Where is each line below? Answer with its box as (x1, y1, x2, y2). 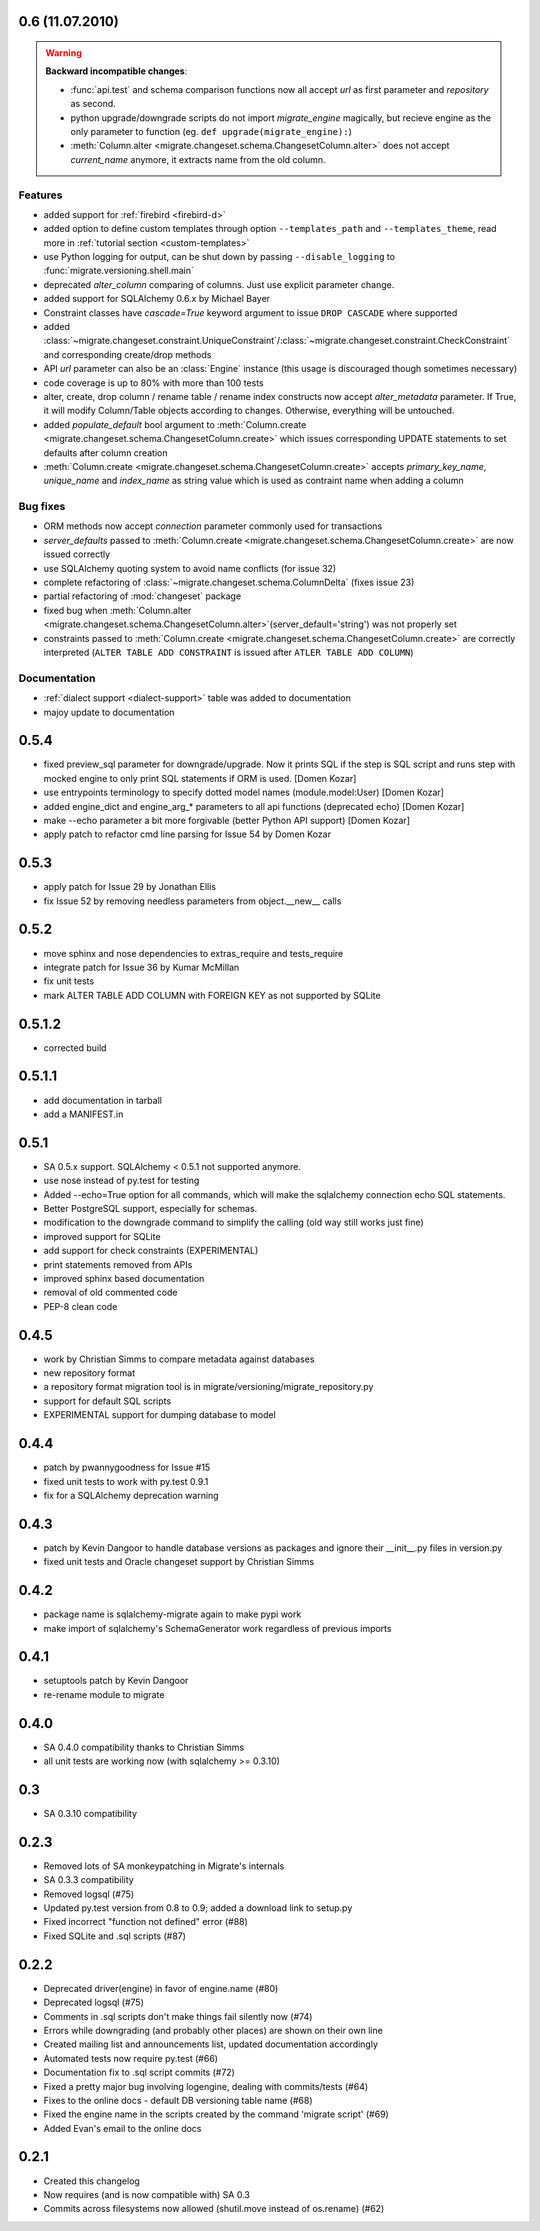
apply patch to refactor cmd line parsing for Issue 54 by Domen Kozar (43, 828, 332, 840)
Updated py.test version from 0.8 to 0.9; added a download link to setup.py (43, 1902, 353, 1914)
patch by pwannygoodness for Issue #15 (43, 1461, 211, 1474)
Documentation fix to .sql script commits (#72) (43, 2066, 235, 2079)
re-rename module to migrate (43, 1688, 165, 1700)
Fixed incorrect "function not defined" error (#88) (43, 1916, 249, 1928)
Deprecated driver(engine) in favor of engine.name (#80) (43, 1982, 279, 1994)
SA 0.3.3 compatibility (43, 1874, 134, 1886)
